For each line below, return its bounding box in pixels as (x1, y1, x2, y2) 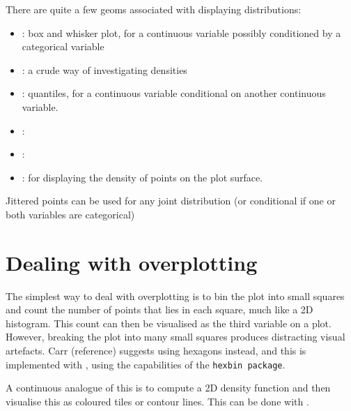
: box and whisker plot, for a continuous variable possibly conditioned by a (22, 25, 341, 40)
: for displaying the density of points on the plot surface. (22, 170, 263, 184)
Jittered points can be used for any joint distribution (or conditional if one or (6, 193, 336, 208)
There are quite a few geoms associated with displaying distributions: (6, 2, 302, 16)
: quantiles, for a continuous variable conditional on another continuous (22, 86, 326, 100)
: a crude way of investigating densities (22, 62, 187, 77)
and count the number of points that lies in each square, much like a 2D (6, 302, 313, 317)
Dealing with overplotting (6, 248, 258, 276)
